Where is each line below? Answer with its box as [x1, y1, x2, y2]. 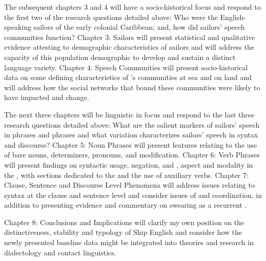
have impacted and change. [4, 92, 89, 103]
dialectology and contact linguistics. [4, 247, 116, 257]
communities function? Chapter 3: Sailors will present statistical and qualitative [4, 31, 255, 42]
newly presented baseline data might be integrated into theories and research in [4, 237, 254, 248]
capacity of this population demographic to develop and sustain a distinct [4, 51, 236, 62]
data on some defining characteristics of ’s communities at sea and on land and [4, 72, 252, 83]
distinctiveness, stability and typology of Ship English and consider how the [4, 227, 242, 237]
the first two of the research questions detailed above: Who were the [4, 11, 218, 22]
